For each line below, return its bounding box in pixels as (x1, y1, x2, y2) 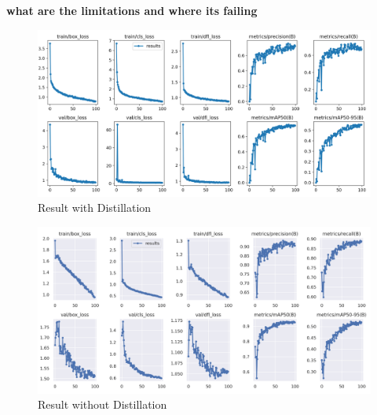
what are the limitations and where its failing (6, 2, 258, 18)
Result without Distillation (38, 396, 167, 413)
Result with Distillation (38, 199, 152, 216)
